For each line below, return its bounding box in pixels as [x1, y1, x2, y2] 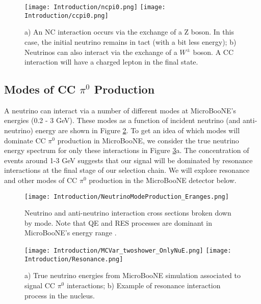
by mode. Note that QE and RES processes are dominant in [24, 217, 213, 228]
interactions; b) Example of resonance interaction [66, 280, 221, 290]
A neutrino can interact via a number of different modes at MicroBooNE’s [4, 105, 236, 115]
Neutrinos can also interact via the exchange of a [24, 46, 177, 57]
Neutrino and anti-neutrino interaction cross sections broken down [24, 207, 231, 218]
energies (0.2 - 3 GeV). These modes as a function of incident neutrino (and [4, 115, 241, 126]
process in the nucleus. [24, 290, 95, 300]
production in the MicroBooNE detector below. [89, 175, 237, 186]
